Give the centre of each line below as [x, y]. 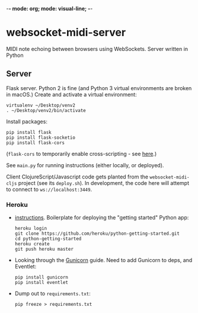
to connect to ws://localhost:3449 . [49, 189]
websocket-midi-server [66, 33]
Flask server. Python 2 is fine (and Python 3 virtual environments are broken [99, 88]
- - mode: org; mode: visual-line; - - [49, 9]
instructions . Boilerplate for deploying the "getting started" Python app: [102, 218]
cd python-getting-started [48, 239]
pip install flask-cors [36, 143]
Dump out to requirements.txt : [52, 293]
